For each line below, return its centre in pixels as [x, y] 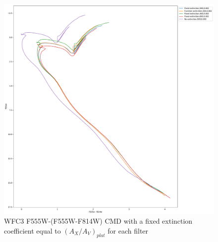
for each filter [128, 230]
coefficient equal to [32, 230]
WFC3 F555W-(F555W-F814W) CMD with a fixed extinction [98, 221]
